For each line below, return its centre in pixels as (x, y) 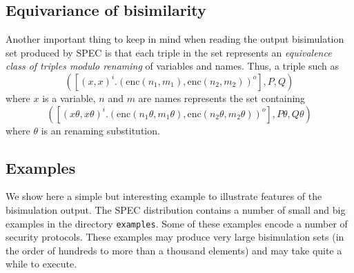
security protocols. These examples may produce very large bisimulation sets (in (175, 237)
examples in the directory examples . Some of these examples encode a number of (177, 223)
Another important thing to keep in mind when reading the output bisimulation (175, 39)
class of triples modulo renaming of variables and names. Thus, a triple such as (173, 66)
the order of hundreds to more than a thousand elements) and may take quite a (174, 250)
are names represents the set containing (222, 98)
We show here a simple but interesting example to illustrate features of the (164, 196)
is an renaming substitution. (100, 130)
